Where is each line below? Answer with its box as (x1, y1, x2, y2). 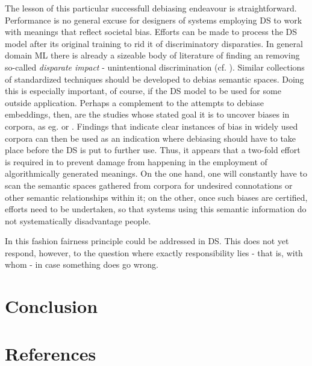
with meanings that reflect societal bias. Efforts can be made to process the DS (5, 25, 298, 38)
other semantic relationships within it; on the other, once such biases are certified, (5, 191, 308, 203)
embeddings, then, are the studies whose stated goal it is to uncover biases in (5, 108, 290, 121)
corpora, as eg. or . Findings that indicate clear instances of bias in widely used (5, 119, 298, 132)
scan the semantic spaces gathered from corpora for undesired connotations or (5, 178, 293, 191)
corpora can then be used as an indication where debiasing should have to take (5, 131, 296, 144)
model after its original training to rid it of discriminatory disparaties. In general (5, 37, 303, 49)
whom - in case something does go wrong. (5, 258, 158, 271)
